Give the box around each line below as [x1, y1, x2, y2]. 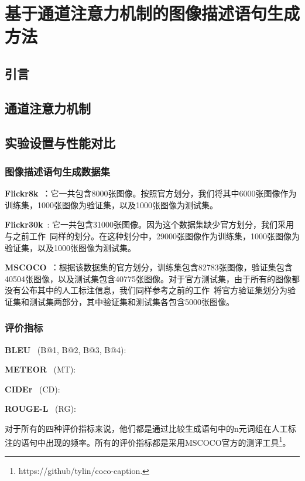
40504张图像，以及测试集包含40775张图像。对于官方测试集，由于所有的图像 [5, 272, 292, 284]
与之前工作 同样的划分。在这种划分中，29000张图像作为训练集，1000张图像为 [5, 229, 300, 242]
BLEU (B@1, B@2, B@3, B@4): [5, 343, 126, 355]
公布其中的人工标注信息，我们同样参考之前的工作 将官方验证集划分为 [20, 284, 287, 296]
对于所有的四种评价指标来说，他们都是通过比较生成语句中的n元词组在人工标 [5, 422, 296, 435]
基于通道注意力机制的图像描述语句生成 [5, 1, 300, 25]
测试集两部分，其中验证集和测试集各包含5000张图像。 [29, 295, 234, 307]
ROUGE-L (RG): [5, 402, 76, 415]
